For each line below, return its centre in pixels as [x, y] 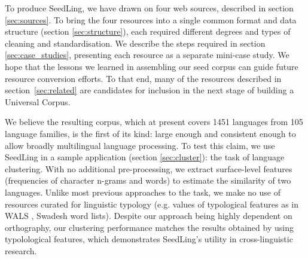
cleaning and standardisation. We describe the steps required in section [135, 43]
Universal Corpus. [38, 101]
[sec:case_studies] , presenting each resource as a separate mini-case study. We [147, 55]
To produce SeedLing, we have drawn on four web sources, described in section [149, 8]
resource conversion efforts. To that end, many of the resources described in [143, 78]
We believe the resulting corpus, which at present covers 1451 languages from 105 [154, 122]
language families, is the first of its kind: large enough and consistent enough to [150, 133]
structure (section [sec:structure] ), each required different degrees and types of [148, 31]
